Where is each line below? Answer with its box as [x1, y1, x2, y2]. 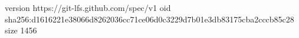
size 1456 [5, 24, 37, 36]
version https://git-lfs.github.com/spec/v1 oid [5, 2, 171, 13]
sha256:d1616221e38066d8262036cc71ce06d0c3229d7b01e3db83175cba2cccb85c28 [5, 13, 294, 25]
